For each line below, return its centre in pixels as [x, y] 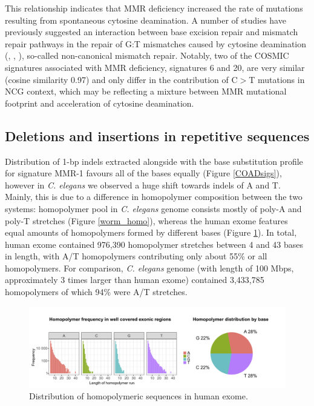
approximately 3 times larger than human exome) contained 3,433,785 [135, 280]
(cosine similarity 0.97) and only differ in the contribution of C [121, 79]
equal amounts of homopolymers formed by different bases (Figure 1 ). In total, [151, 232]
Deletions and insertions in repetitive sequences [157, 135]
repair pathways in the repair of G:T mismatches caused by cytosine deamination [156, 43]
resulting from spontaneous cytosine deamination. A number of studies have [146, 20]
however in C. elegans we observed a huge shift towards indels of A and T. [143, 185]
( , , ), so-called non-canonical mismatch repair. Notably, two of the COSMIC [147, 55]
